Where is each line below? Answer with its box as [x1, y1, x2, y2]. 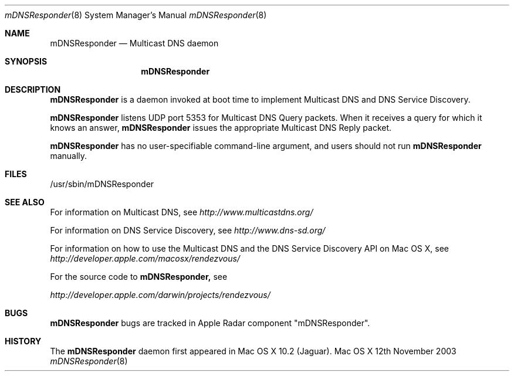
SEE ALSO [5, 197, 45, 207]
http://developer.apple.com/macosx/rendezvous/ [50, 253, 240, 263]
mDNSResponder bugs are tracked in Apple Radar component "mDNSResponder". [50, 318, 370, 328]
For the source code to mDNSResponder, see [50, 272, 228, 282]
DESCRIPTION [5, 84, 61, 94]
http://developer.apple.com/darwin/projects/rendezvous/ [50, 290, 270, 300]
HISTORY [5, 336, 42, 346]
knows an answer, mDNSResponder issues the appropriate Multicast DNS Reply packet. [50, 123, 392, 133]
